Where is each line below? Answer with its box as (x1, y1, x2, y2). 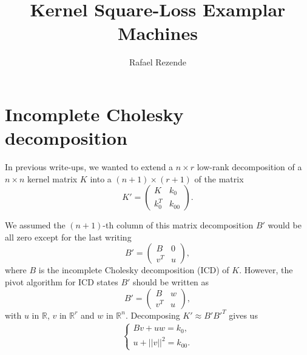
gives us (229, 308, 258, 321)
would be (268, 219, 302, 231)
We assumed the (5, 219, 66, 231)
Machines (118, 21, 198, 45)
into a (90, 172, 112, 185)
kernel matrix (27, 172, 78, 185)
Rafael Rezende (129, 56, 187, 68)
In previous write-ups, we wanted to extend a (5, 161, 174, 173)
